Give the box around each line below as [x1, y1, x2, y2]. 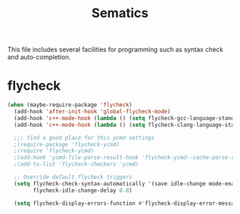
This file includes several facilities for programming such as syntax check [7, 45, 224, 54]
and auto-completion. [7, 53, 71, 61]
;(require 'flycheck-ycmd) [14, 148, 94, 155]
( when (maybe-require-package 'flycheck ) [7, 101, 133, 108]
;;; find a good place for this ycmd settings [14, 134, 155, 141]
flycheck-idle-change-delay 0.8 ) [33, 187, 133, 194]
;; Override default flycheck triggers [14, 173, 133, 180]
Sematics [91, 5, 149, 21]
